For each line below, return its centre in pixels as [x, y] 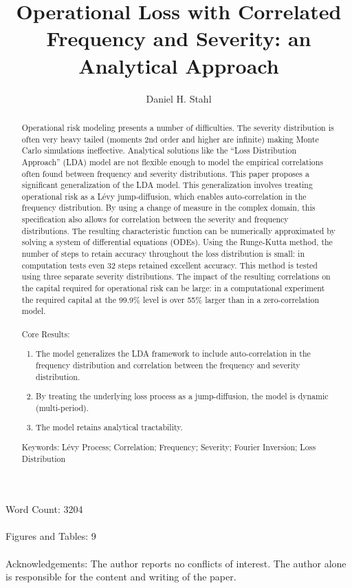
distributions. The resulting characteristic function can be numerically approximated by [178, 230]
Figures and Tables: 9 [51, 536]
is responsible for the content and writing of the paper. [121, 577]
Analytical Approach [179, 65]
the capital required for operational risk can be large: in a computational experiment [173, 288]
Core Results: [46, 334]
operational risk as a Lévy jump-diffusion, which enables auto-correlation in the [164, 196]
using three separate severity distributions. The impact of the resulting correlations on [176, 276]
